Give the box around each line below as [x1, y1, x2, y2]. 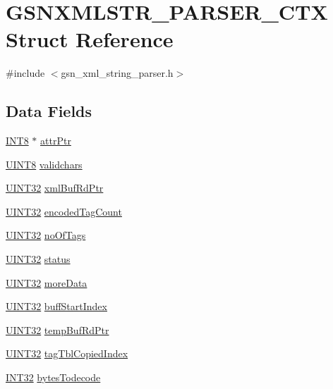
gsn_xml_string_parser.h [61, 66, 174, 80]
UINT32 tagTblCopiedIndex [6, 346, 128, 361]
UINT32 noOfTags [6, 228, 86, 242]
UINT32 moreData [6, 275, 87, 290]
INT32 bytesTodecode [6, 370, 101, 385]
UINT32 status [6, 252, 71, 266]
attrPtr [40, 133, 71, 148]
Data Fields [6, 100, 92, 122]
